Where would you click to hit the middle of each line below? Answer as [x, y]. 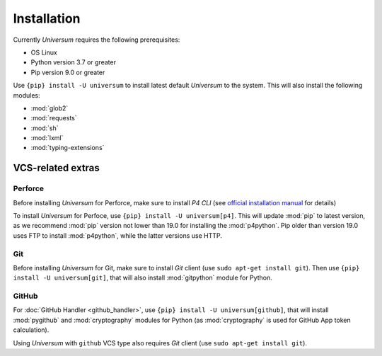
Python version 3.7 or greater [74, 62]
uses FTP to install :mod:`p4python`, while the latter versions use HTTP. [117, 235]
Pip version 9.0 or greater [68, 72]
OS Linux [44, 52]
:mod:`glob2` [50, 108]
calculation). [31, 330]
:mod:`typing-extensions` [68, 148]
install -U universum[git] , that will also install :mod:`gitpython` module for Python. [143, 278]
